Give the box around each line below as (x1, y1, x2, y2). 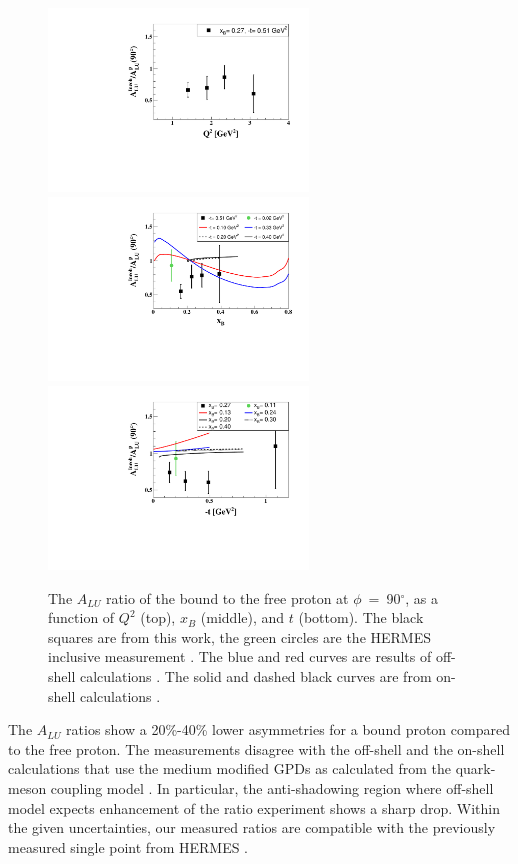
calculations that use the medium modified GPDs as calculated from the (8, 758, 451, 779)
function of (48, 607, 115, 628)
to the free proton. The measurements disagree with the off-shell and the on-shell (8, 738, 505, 759)
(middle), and (200, 607, 285, 628)
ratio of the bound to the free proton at (106, 587, 349, 608)
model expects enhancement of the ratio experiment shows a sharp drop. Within (8, 797, 501, 818)
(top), (140, 607, 176, 628)
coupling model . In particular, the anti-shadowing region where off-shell (50, 778, 494, 799)
